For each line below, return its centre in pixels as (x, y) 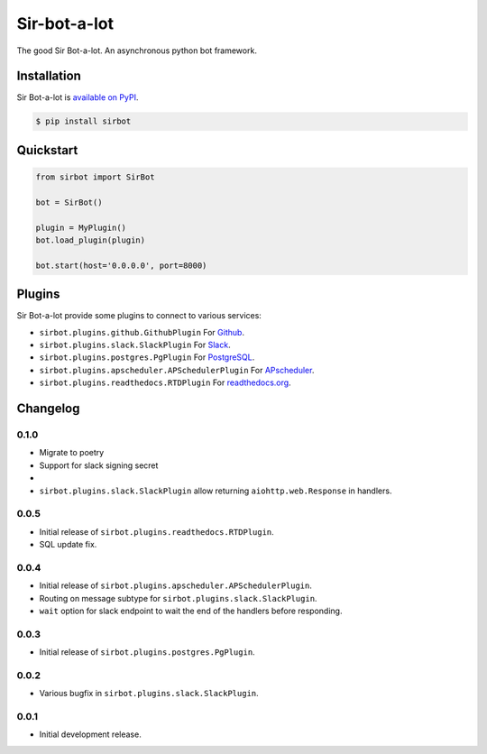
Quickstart (47, 150)
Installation (49, 76)
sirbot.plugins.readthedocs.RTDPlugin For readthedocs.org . (165, 382)
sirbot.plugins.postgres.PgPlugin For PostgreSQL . (147, 357)
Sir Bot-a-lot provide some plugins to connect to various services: (139, 316)
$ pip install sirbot (83, 121)
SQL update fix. (68, 545)
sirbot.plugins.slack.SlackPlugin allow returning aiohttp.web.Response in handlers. (216, 491)
